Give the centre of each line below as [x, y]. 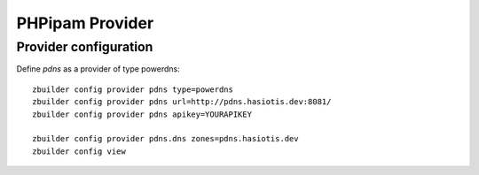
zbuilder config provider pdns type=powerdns [133, 89]
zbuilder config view [79, 151]
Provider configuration [85, 47]
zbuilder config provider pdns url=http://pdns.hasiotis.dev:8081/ [182, 102]
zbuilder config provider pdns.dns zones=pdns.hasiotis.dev [165, 139]
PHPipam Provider [85, 23]
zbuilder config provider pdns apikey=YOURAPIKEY [142, 114]
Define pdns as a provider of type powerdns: [98, 69]
